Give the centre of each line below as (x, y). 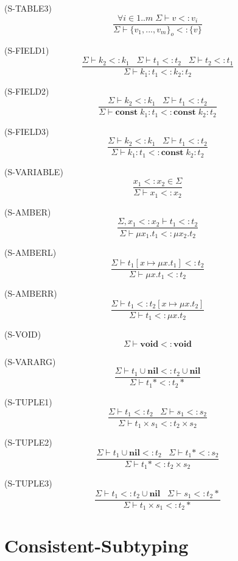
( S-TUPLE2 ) (28, 442)
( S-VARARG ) (30, 361)
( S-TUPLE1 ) (28, 401)
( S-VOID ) (23, 334)
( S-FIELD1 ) (27, 50)
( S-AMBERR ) (31, 293)
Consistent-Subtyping (96, 545)
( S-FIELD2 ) (27, 91)
